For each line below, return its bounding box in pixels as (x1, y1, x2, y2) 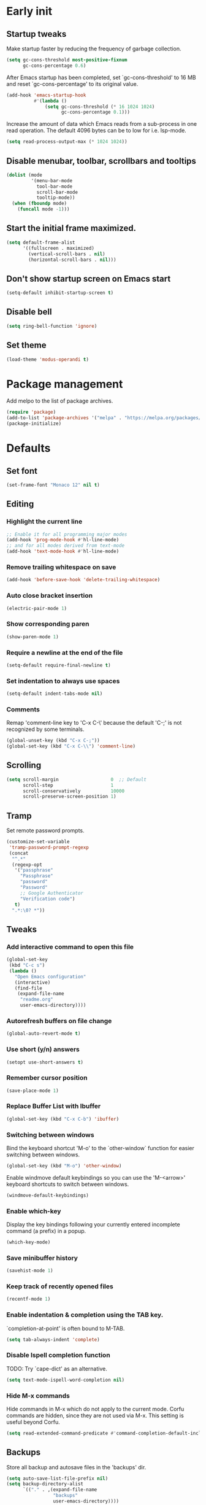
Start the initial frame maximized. (6, 223, 137, 234)
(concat (9, 850, 29, 856)
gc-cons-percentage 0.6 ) (22, 63, 86, 69)
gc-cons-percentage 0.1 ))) (61, 109, 131, 115)
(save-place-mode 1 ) (6, 1088, 59, 1094)
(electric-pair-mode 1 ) (6, 605, 67, 611)
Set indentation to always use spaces (6, 676, 120, 685)
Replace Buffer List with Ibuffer (6, 1102, 101, 1110)
